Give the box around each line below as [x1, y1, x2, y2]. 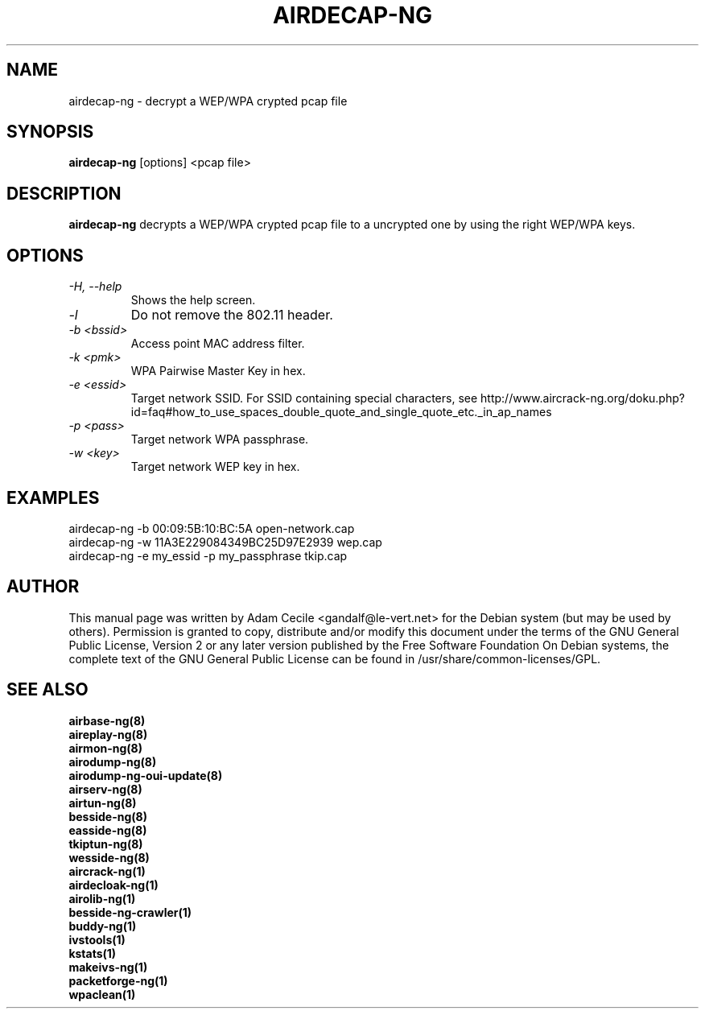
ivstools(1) [68, 932, 126, 947]
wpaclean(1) [68, 987, 136, 1001]
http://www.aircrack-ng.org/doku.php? [480, 391, 685, 406]
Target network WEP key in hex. [130, 460, 300, 474]
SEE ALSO [6, 679, 89, 700]
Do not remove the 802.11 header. [130, 307, 333, 324]
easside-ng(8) [68, 823, 147, 837]
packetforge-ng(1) [68, 973, 168, 988]
